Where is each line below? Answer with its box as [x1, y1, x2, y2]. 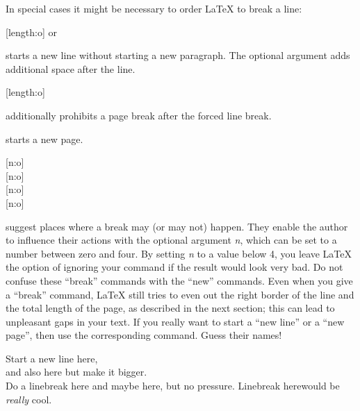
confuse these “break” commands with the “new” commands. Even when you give [6, 273, 353, 287]
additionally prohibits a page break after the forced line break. [6, 108, 272, 122]
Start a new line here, [6, 351, 98, 365]
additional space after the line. [6, 61, 136, 76]
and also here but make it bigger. [6, 364, 147, 379]
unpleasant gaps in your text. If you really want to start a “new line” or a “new [6, 314, 345, 328]
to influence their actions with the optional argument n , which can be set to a [6, 233, 337, 247]
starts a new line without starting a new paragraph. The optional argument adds [6, 48, 350, 62]
